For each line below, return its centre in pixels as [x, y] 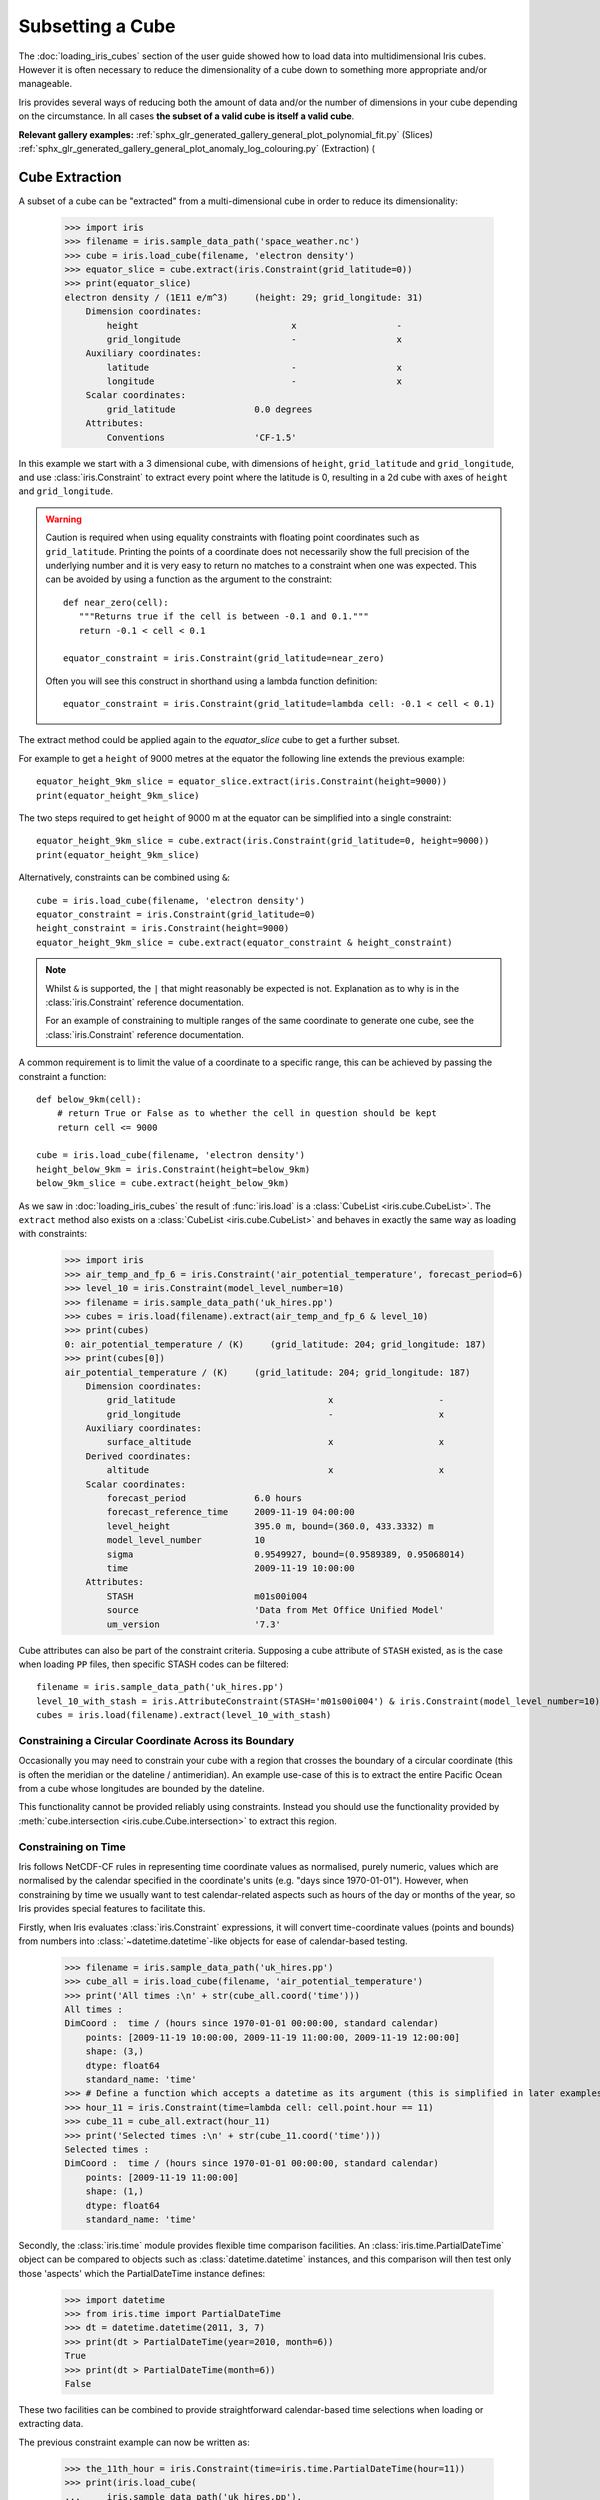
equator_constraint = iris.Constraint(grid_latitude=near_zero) [224, 658]
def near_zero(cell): [116, 602]
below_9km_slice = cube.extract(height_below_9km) [163, 1183]
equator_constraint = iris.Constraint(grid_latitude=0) [176, 914]
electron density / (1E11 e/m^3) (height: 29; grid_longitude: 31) [244, 297]
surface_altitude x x [275, 1442]
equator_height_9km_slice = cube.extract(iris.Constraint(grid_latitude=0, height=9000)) [263, 841]
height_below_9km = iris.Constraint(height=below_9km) [173, 1169]
